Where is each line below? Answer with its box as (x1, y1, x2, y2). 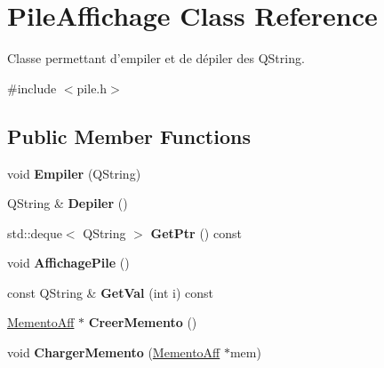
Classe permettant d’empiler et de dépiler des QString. (7, 49, 305, 68)
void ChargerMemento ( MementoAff (7, 343, 220, 362)
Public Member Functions (7, 122, 251, 149)
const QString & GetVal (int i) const (7, 283, 214, 301)
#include (7, 78, 57, 97)
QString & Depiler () (7, 194, 128, 212)
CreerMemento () (88, 313, 197, 332)
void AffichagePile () (7, 253, 130, 272)
